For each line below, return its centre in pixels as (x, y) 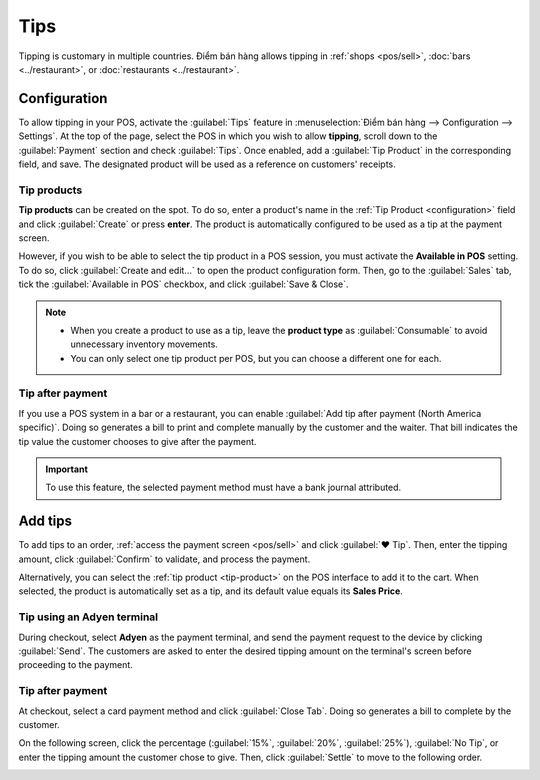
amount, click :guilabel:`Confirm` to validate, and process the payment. (164, 559)
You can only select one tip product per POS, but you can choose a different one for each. (256, 358)
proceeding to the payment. (76, 665)
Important (67, 469)
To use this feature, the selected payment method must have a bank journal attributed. (223, 487)
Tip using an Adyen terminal (88, 617)
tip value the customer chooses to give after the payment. (137, 441)
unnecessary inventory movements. (144, 344)
